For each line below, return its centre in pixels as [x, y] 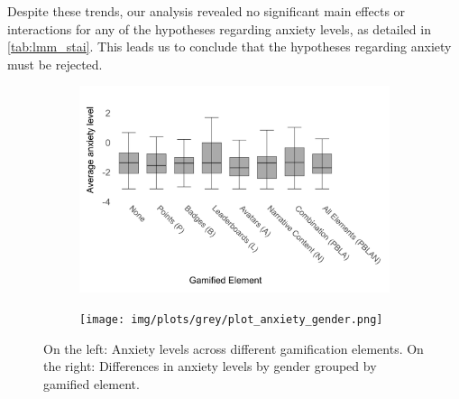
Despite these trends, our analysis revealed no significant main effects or [207, 11]
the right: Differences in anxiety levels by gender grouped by [210, 366]
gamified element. [92, 383]
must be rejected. [55, 64]
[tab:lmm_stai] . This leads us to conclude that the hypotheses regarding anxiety [229, 46]
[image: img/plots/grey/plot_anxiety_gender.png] [231, 320]
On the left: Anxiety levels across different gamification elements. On [234, 348]
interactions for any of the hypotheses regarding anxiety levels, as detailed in [219, 28]
